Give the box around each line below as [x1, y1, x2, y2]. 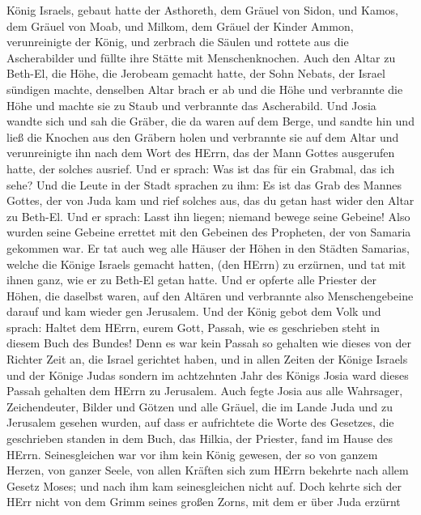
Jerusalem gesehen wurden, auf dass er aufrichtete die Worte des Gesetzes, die [6, 414, 394, 431]
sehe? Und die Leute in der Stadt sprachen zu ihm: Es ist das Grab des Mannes [6, 176, 402, 193]
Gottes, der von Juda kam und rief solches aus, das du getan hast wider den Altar [6, 192, 415, 209]
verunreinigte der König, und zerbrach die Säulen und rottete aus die [6, 33, 349, 50]
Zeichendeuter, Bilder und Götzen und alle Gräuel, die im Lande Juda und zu [6, 398, 393, 415]
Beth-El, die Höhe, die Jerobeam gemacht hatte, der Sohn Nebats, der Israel [6, 65, 385, 82]
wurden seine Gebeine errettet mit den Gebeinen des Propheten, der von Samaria [6, 223, 411, 240]
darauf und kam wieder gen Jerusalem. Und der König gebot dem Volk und [6, 303, 381, 320]
